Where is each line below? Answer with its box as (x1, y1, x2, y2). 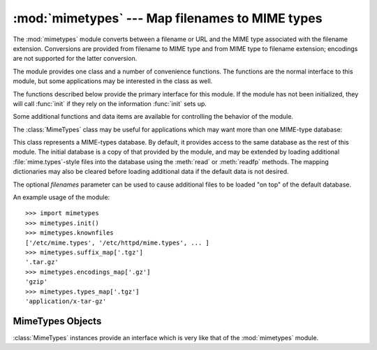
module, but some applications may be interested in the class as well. (13, 77, 213, 85)
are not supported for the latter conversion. (13, 54, 138, 63)
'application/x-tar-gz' (25, 297, 107, 305)
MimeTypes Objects (13, 315, 102, 327)
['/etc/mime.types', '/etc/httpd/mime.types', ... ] (25, 238, 209, 247)
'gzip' (25, 278, 48, 286)
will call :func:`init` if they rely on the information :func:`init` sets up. (13, 99, 207, 108)
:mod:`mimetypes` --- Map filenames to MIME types (13, 10, 323, 26)
